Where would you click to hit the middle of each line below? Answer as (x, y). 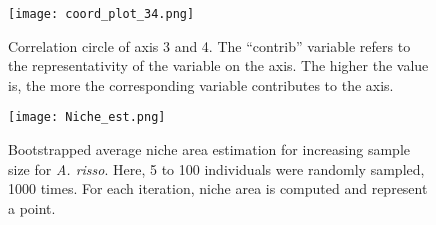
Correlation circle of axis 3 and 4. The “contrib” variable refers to (209, 45)
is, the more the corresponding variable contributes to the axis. (201, 84)
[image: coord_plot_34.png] (101, 14)
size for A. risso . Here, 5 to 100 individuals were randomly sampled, (216, 168)
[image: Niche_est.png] (87, 117)
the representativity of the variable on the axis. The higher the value (218, 65)
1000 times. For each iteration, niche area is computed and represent (218, 188)
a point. (32, 207)
